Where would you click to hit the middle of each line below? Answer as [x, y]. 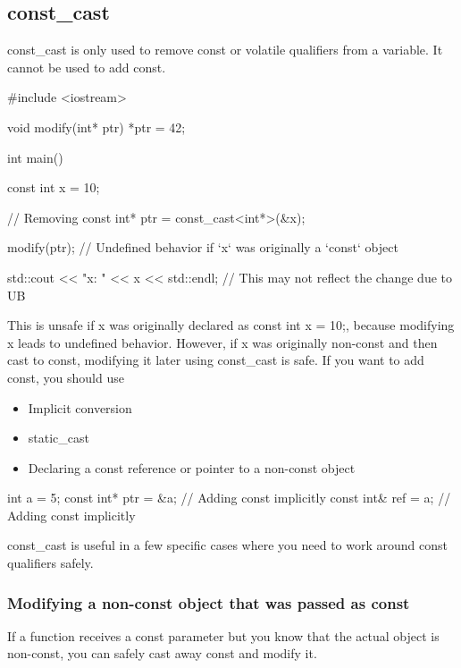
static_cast [59, 438]
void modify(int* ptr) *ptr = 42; [96, 127]
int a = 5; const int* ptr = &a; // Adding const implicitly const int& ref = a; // [229, 498]
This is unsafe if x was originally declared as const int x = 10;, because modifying [231, 325]
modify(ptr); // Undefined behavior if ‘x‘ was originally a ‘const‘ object [203, 247]
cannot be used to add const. [87, 67]
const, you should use [66, 377]
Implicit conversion [80, 407]
